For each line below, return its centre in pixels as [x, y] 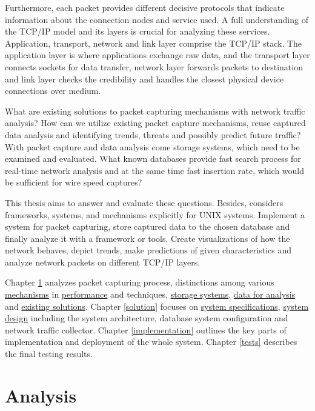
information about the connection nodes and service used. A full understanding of [157, 19]
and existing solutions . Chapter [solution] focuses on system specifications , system [157, 306]
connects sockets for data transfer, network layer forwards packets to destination [154, 66]
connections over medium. [53, 91]
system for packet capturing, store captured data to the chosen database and [148, 226]
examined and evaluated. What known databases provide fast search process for [153, 159]
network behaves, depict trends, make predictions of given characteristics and [148, 250]
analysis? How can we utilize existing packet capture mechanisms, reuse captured [155, 123]
